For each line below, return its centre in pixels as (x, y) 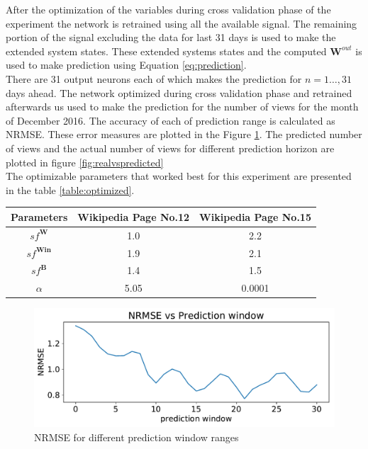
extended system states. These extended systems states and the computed (166, 51)
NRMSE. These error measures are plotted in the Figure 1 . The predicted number (184, 134)
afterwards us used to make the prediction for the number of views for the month (182, 107)
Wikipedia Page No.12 (134, 216)
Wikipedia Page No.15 (255, 216)
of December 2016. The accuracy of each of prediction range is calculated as (171, 120)
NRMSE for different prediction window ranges (136, 437)
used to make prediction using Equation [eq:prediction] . (126, 65)
